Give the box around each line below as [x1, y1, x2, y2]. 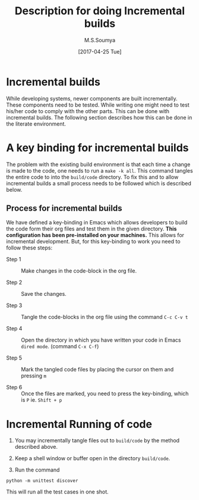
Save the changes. [21, 290, 67, 298]
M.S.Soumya [84, 36, 116, 43]
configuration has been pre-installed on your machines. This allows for [6, 232, 185, 239]
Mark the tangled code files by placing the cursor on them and [21, 366, 174, 373]
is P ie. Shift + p [21, 396, 62, 404]
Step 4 [6, 325, 23, 332]
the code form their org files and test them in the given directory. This [6, 225, 177, 233]
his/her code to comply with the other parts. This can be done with [6, 107, 170, 114]
